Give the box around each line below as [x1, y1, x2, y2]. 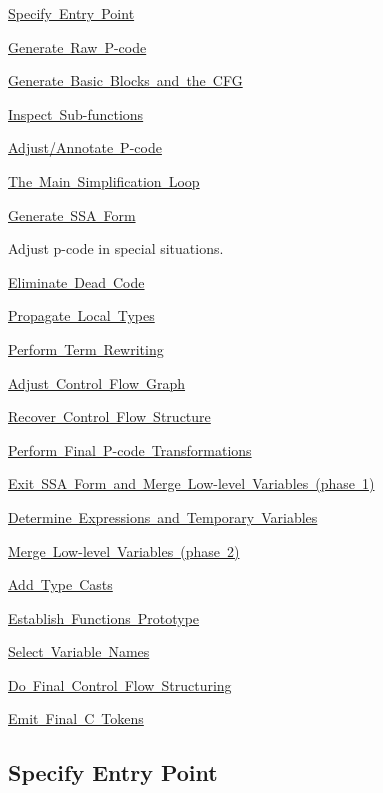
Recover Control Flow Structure [8, 406, 211, 427]
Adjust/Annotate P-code [8, 137, 162, 158]
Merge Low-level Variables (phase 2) [8, 540, 240, 561]
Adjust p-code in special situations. [8, 238, 224, 259]
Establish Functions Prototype [8, 607, 200, 628]
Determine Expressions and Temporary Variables [8, 506, 318, 527]
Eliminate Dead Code [8, 271, 145, 292]
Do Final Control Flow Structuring [8, 674, 232, 695]
